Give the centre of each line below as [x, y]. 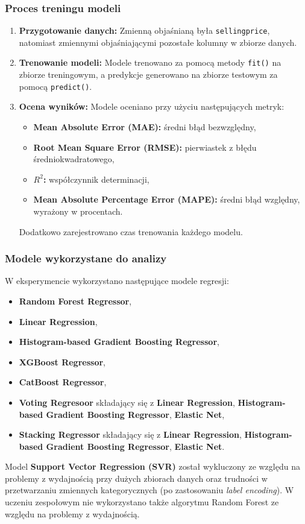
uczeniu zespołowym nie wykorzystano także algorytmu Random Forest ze [142, 502]
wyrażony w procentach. [78, 211]
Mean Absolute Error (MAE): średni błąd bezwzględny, [145, 126]
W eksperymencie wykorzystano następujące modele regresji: [117, 281]
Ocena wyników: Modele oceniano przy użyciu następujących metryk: [152, 106]
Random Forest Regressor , [75, 301]
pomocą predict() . [55, 86]
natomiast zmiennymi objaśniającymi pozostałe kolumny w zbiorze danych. [158, 42]
